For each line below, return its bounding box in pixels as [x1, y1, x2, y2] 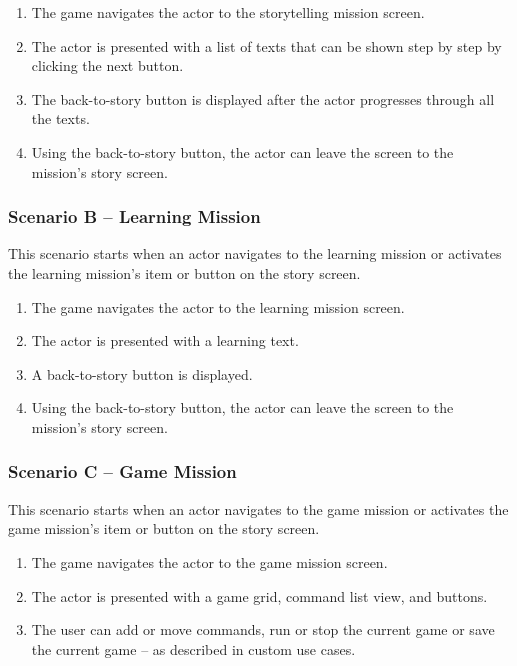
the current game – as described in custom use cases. [31, 638, 356, 659]
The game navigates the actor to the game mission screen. [31, 551, 388, 572]
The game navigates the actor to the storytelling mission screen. [31, 2, 425, 22]
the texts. [31, 108, 90, 129]
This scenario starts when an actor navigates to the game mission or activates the [8, 498, 509, 519]
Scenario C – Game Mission [8, 459, 237, 484]
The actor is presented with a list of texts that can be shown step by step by [31, 35, 502, 56]
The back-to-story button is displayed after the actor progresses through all [31, 88, 495, 109]
